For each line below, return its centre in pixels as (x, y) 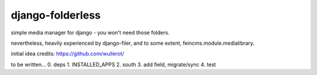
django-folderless (56, 15)
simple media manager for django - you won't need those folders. (90, 33)
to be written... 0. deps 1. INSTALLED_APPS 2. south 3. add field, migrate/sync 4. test (114, 65)
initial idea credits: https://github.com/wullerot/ (68, 54)
